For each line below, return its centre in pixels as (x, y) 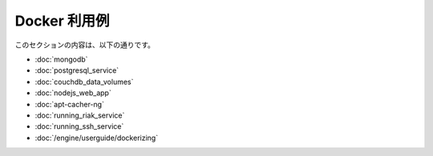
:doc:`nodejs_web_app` (73, 93)
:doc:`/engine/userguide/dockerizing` (97, 138)
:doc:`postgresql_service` (77, 70)
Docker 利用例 (62, 21)
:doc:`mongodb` (61, 59)
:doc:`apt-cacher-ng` (69, 104)
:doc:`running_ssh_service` (79, 126)
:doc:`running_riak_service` (80, 115)
